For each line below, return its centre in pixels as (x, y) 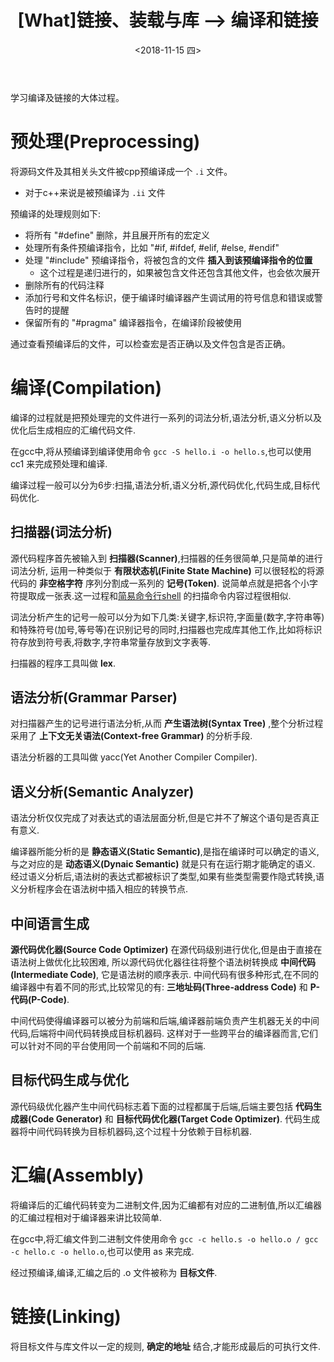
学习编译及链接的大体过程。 (67, 97)
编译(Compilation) (86, 388)
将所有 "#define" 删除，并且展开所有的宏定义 (117, 235)
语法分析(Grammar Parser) (94, 697)
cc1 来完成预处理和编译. (59, 463)
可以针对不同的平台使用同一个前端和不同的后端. (108, 1046)
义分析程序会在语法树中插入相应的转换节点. (99, 889)
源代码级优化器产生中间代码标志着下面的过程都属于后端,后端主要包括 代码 (161, 1106)
